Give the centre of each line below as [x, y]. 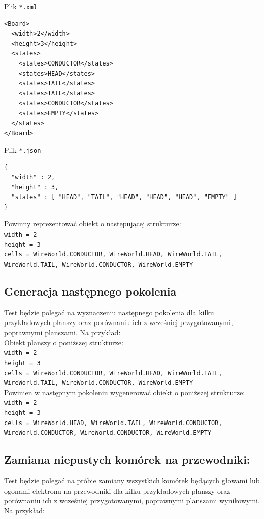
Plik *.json [23, 150]
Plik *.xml [21, 6]
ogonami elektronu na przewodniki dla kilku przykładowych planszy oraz [117, 490]
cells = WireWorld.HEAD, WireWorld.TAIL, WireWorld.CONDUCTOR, [113, 423]
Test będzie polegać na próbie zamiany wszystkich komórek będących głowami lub [132, 481]
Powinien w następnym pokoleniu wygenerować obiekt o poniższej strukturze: [125, 392]
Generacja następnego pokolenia [90, 291]
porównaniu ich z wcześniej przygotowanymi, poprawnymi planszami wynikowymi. [132, 500]
